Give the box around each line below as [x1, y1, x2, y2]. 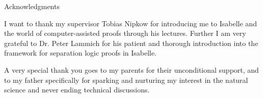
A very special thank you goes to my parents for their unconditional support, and [4, 64, 259, 75]
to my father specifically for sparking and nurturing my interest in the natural [4, 74, 248, 85]
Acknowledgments [4, 1, 60, 11]
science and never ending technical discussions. [4, 84, 150, 95]
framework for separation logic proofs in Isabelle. [4, 47, 157, 58]
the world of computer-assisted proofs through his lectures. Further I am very [4, 28, 246, 38]
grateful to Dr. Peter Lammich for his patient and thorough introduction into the [4, 37, 258, 48]
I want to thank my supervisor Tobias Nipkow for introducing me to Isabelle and [4, 18, 257, 28]
